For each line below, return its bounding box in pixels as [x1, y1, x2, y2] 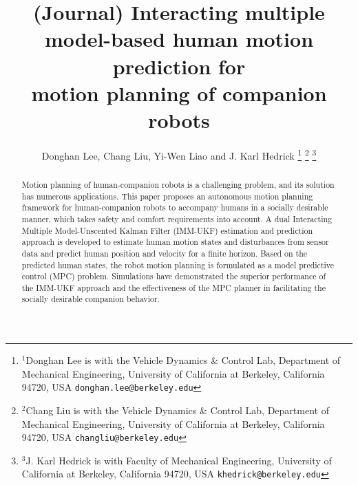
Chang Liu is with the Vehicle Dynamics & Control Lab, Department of [25, 402, 329, 417]
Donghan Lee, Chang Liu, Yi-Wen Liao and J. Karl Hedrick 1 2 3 [41, 146, 317, 162]
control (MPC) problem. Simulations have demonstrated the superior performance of [21, 270, 326, 282]
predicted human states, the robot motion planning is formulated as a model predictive [21, 259, 335, 270]
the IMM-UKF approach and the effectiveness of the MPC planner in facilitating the [21, 281, 326, 293]
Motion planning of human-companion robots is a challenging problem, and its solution [21, 178, 335, 190]
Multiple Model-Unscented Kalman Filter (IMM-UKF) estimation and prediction [21, 224, 313, 236]
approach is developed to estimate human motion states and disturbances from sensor [21, 236, 329, 248]
